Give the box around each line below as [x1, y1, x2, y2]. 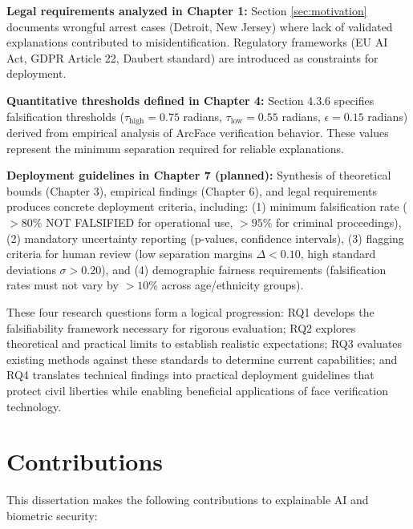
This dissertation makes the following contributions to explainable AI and [6, 491, 369, 508]
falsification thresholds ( [6, 107, 124, 124]
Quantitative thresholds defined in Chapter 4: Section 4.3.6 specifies [6, 91, 375, 108]
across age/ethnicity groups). [161, 277, 304, 293]
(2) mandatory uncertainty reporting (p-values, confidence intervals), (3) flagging [6, 229, 404, 246]
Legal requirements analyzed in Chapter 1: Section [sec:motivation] [6, 2, 367, 18]
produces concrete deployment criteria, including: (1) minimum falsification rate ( [6, 198, 407, 215]
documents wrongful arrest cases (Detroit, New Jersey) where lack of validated [6, 18, 393, 34]
